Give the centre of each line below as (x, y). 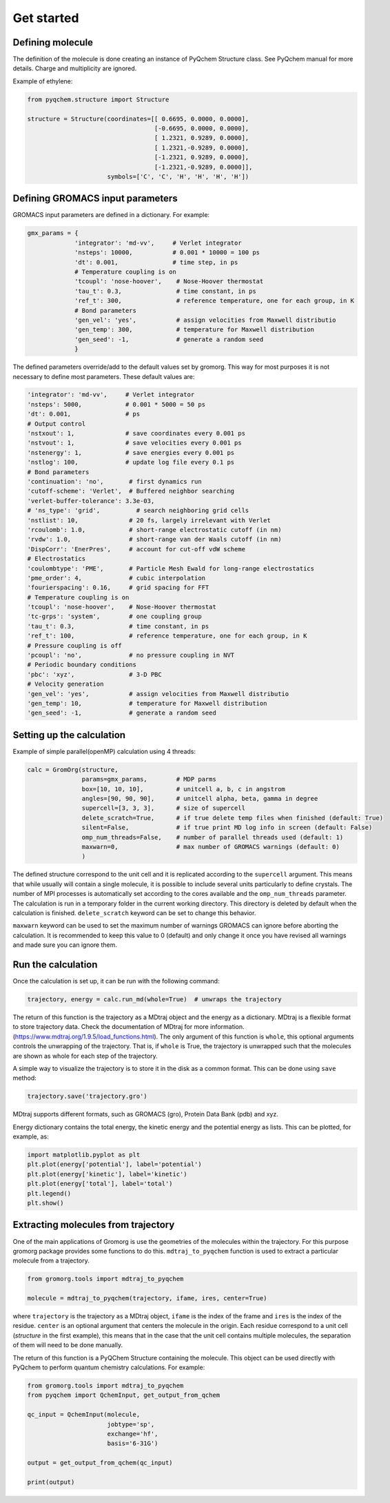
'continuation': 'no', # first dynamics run (115, 481)
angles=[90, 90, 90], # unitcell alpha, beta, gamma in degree (200, 799)
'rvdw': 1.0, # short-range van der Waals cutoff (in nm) (154, 540)
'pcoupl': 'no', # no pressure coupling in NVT (131, 655)
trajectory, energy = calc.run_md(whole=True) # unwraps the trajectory (154, 999)
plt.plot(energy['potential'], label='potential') (115, 1164)
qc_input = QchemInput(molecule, (84, 1415)
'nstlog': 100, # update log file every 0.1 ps (131, 462)
